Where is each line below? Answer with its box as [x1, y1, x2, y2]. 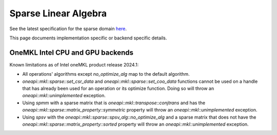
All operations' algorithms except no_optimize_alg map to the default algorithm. [22, 71, 190, 77]
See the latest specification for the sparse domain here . [9, 26, 127, 32]
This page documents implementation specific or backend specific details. [9, 35, 167, 41]
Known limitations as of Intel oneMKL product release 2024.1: [9, 61, 139, 67]
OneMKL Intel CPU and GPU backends [9, 48, 133, 57]
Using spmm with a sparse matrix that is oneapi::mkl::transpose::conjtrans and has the [22, 100, 205, 106]
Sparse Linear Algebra [9, 8, 107, 19]
